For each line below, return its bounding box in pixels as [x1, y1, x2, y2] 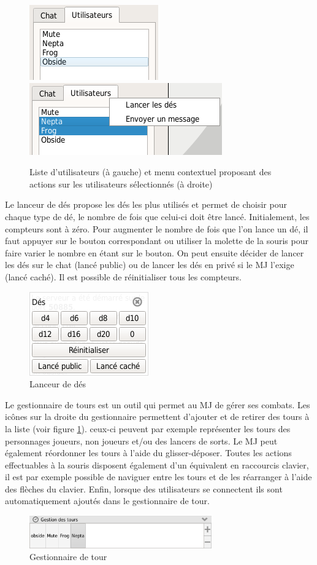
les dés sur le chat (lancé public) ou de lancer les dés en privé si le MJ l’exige [5, 258, 294, 271]
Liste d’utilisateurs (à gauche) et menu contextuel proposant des [29, 165, 272, 178]
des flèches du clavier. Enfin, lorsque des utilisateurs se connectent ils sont [5, 482, 283, 495]
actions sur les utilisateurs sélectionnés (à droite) [29, 177, 213, 190]
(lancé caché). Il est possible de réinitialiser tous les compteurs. [5, 270, 242, 283]
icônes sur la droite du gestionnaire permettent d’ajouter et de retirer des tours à [5, 410, 310, 423]
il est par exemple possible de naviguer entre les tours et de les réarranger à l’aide [5, 470, 312, 483]
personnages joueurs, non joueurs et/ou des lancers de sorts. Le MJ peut [5, 434, 278, 447]
